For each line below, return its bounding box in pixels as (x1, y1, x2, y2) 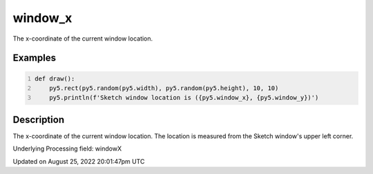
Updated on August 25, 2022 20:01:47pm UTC (12, 157, 145, 165)
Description (12, 113, 65, 125)
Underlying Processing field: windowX (12, 144, 122, 153)
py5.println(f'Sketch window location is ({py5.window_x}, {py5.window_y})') (49, 94, 319, 102)
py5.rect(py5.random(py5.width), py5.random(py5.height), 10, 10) (49, 84, 279, 92)
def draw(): (35, 74, 75, 83)
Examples (12, 52, 57, 64)
